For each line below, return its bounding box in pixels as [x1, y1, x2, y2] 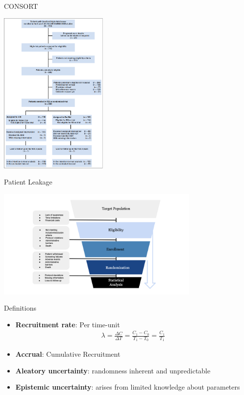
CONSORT [4, 1, 38, 11]
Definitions [4, 303, 37, 313]
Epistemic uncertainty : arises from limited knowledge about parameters [15, 382, 240, 392]
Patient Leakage [4, 177, 52, 187]
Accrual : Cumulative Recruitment [15, 349, 121, 359]
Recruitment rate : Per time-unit [15, 319, 120, 329]
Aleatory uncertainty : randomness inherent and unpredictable [15, 365, 211, 375]
